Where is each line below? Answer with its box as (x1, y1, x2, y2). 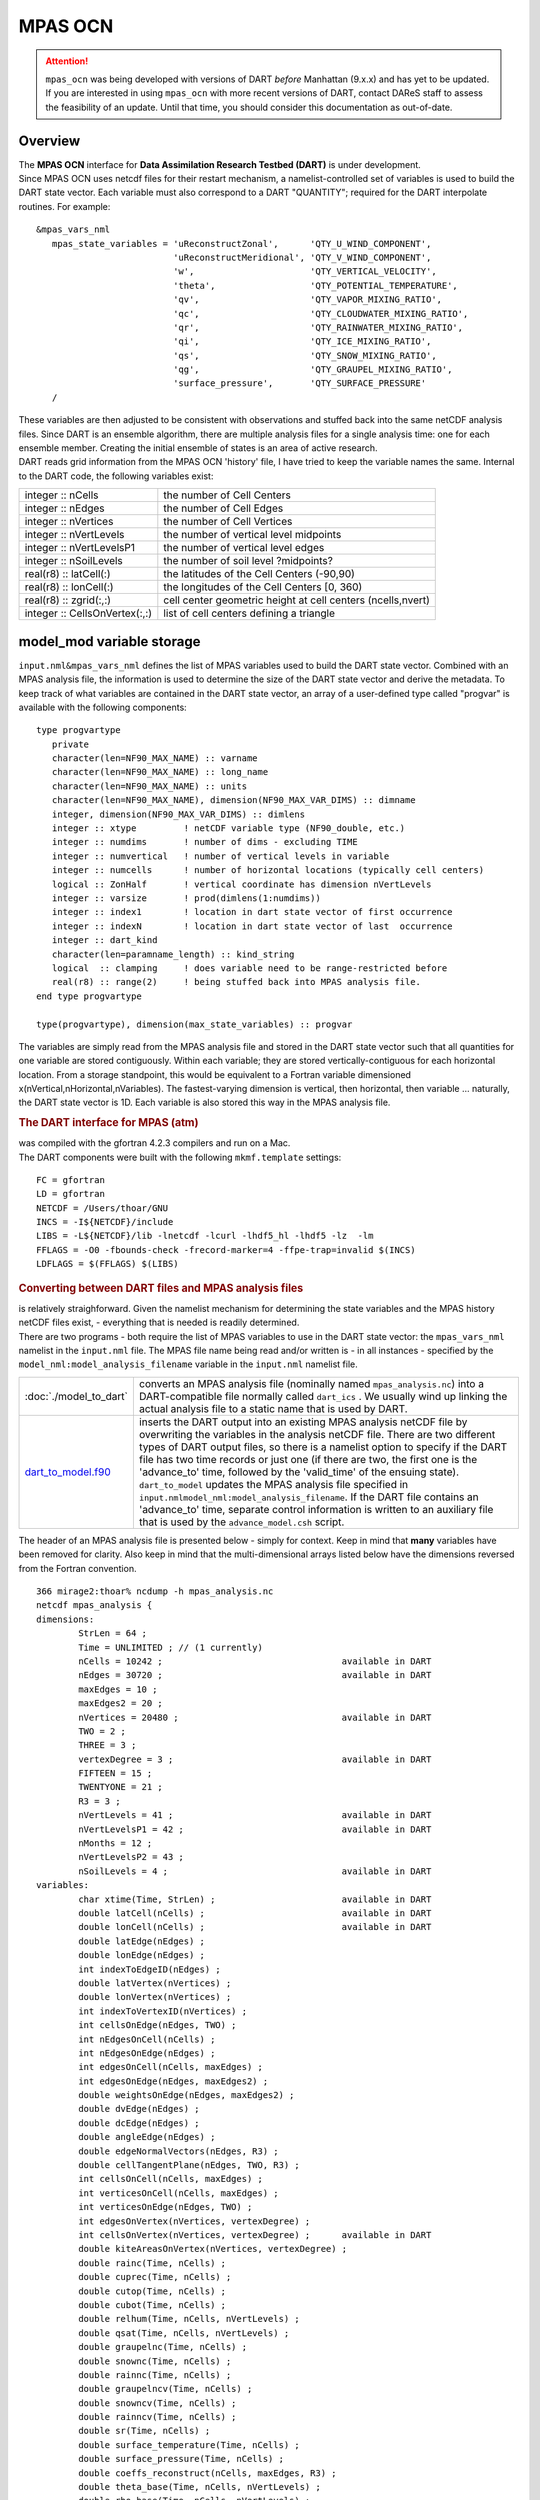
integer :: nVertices (24, 515, 114, 529)
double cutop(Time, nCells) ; (78, 2285, 227, 2297)
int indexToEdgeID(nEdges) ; (78, 1963, 222, 1975)
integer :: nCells (24, 488, 99, 502)
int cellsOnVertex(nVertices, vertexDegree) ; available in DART (78, 2229, 432, 2240)
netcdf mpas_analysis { (36, 1600, 153, 1611)
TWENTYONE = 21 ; (78, 1781, 164, 1793)
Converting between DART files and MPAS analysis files (18, 1281, 304, 1295)
